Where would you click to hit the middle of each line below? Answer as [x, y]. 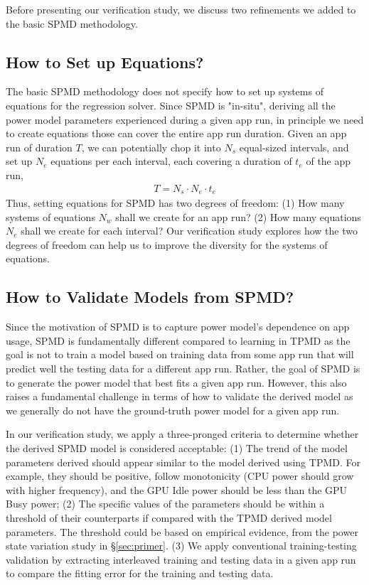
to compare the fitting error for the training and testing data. [140, 573]
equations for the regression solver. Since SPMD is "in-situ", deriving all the [171, 105]
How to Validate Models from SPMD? [150, 297]
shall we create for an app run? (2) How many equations [238, 216]
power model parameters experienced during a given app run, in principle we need [185, 119]
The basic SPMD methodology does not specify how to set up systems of [165, 91]
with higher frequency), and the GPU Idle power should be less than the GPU [177, 489]
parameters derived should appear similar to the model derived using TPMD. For [183, 462]
